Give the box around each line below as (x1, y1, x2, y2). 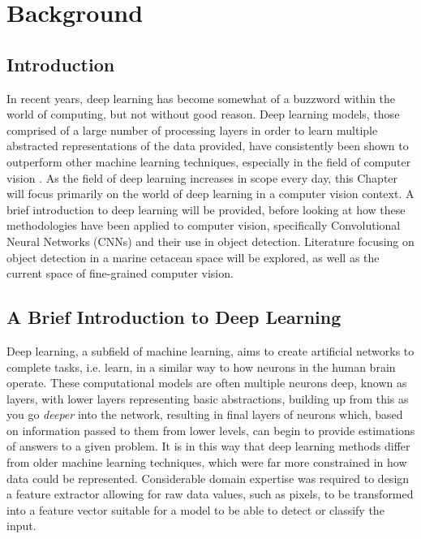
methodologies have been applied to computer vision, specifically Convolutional (6, 217, 401, 234)
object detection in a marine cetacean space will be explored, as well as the (6, 248, 380, 265)
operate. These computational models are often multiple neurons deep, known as (6, 374, 407, 391)
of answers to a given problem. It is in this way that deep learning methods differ (6, 438, 410, 455)
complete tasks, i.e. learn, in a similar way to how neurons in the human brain (6, 358, 396, 375)
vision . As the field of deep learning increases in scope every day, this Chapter (6, 169, 398, 186)
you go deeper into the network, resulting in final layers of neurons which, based (6, 406, 403, 423)
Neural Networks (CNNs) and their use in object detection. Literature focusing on (6, 232, 415, 249)
